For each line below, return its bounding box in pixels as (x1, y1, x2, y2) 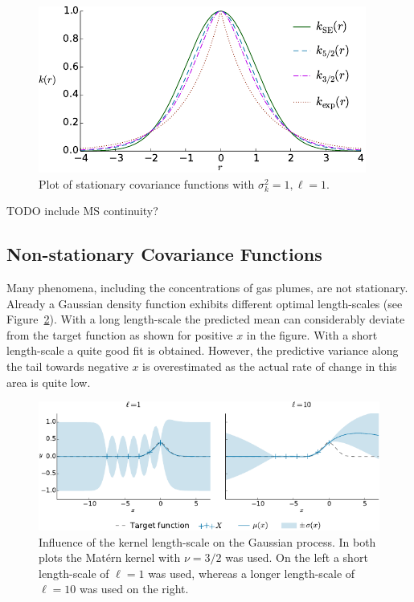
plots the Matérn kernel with (39, 549, 181, 566)
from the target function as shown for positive (6, 326, 233, 343)
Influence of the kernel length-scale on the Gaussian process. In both (39, 533, 376, 550)
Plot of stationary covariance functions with (39, 175, 255, 192)
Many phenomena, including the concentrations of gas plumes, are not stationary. (6, 279, 408, 295)
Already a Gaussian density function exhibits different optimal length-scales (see (6, 295, 403, 311)
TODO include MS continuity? (6, 202, 158, 219)
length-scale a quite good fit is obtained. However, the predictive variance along (6, 342, 399, 359)
